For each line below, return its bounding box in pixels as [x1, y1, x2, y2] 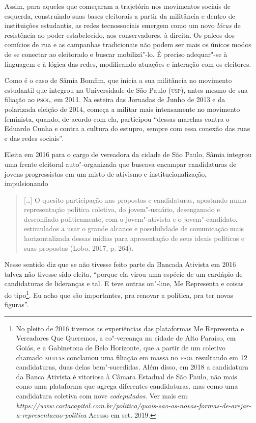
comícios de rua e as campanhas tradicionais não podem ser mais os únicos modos [4, 39, 252, 50]
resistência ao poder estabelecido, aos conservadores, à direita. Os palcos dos [4, 29, 235, 40]
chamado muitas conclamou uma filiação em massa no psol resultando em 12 [16, 352, 248, 362]
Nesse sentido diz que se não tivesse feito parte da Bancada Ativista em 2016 [4, 259, 236, 269]
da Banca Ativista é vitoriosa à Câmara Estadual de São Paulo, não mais [16, 371, 237, 381]
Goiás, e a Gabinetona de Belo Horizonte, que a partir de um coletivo [16, 343, 226, 353]
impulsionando [4, 178, 48, 188]
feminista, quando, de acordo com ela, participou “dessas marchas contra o [4, 113, 229, 124]
